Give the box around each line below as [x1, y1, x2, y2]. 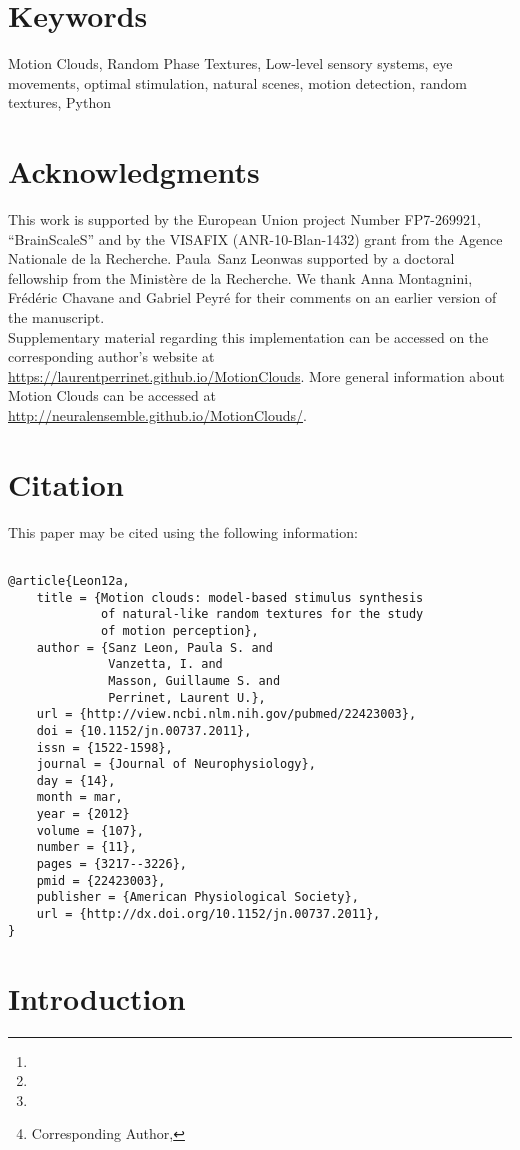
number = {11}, [36, 840, 137, 855]
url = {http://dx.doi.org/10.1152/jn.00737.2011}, [36, 907, 381, 922]
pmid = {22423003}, [36, 873, 166, 888]
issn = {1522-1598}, [36, 740, 173, 755]
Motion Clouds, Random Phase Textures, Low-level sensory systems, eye [8, 53, 453, 74]
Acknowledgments [8, 151, 260, 192]
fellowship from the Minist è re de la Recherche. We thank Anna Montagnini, [8, 267, 473, 288]
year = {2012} [36, 807, 130, 822]
